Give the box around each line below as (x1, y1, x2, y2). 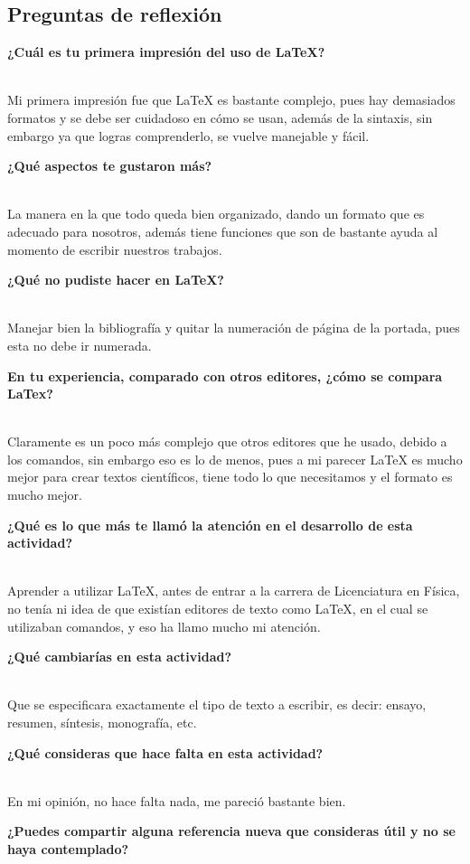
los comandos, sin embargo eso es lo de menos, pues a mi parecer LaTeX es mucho (7, 449, 463, 468)
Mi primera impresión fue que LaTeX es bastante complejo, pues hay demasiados (7, 90, 456, 109)
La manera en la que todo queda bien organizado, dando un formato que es (7, 204, 425, 223)
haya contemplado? (7, 839, 129, 858)
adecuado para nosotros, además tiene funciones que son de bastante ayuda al (7, 221, 438, 240)
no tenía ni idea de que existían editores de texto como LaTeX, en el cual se (7, 599, 428, 618)
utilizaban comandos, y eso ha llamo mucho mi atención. (7, 616, 321, 635)
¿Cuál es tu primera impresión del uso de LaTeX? (7, 42, 325, 61)
